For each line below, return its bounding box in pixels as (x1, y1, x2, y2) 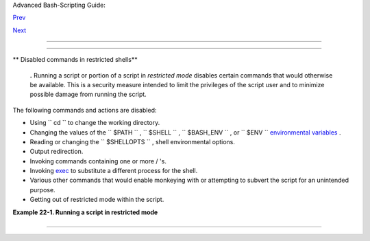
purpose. (29, 185, 56, 194)
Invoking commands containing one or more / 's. (29, 157, 167, 165)
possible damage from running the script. (29, 90, 147, 99)
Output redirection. (29, 148, 84, 156)
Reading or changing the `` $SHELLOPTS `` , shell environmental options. (29, 137, 236, 146)
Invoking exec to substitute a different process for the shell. (29, 167, 198, 175)
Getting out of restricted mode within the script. (29, 196, 164, 204)
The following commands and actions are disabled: (12, 106, 157, 114)
